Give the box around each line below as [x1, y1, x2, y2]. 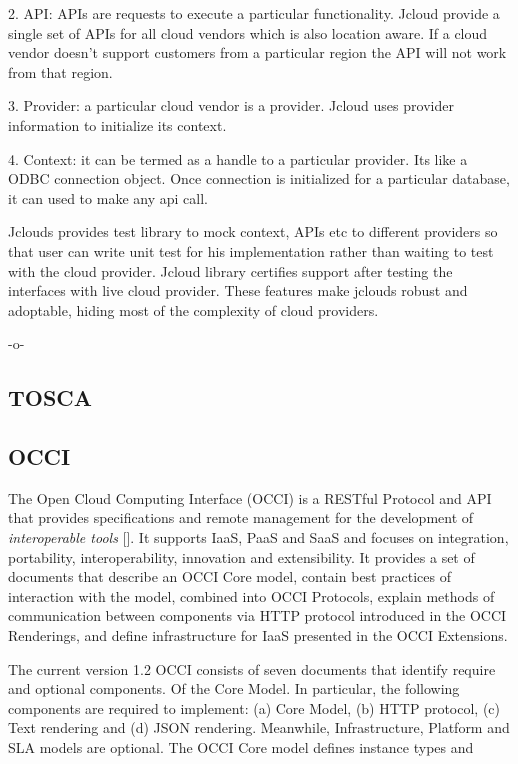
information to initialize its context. [8, 114, 227, 135]
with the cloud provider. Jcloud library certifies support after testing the [8, 260, 453, 281]
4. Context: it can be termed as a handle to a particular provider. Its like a [8, 148, 468, 169]
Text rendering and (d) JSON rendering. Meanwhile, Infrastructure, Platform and [8, 717, 510, 738]
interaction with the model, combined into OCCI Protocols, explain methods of [8, 585, 495, 606]
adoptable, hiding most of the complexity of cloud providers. [8, 299, 379, 320]
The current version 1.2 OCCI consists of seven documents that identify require [8, 658, 496, 679]
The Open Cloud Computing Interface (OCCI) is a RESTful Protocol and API [8, 487, 492, 508]
